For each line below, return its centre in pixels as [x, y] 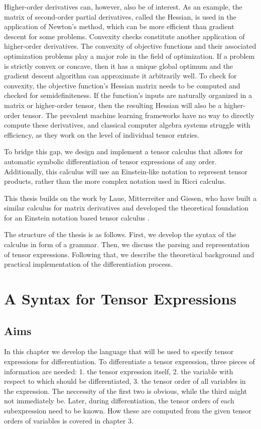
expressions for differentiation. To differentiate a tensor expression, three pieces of [129, 361]
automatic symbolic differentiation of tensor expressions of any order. [110, 161]
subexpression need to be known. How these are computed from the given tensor [128, 410]
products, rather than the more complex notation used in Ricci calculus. [115, 181]
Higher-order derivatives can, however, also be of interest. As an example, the [123, 7]
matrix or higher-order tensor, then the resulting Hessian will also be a [113, 105]
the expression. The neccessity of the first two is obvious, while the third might [126, 391]
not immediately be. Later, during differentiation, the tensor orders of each [119, 401]
